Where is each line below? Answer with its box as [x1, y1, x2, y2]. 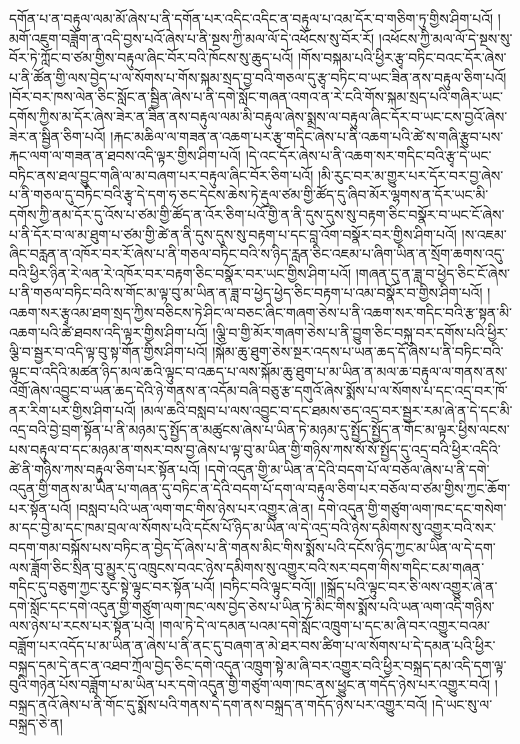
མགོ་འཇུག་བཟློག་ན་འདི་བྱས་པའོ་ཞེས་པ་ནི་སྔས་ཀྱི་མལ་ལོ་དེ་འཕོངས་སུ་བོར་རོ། [9, 27, 375, 48]
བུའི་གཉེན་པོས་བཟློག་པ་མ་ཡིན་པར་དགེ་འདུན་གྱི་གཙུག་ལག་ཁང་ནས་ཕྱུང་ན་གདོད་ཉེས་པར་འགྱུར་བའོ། [9, 674, 491, 695]
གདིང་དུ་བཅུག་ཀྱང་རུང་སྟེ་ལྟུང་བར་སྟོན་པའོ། [9, 576, 216, 597]
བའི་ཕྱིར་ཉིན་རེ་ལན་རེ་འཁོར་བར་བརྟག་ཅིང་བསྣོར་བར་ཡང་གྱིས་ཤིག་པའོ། [9, 262, 352, 283]
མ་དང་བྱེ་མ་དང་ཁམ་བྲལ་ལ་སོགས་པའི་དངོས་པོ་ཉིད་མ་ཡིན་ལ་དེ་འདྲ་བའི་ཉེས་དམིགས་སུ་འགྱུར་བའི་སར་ [9, 517, 496, 538]
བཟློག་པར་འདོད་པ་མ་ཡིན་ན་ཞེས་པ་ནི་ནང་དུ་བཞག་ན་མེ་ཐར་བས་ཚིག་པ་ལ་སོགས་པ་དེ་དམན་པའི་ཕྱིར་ [9, 635, 496, 655]
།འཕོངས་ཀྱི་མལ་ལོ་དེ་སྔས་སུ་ [378, 27, 513, 48]
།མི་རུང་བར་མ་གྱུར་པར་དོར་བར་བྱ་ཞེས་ [317, 164, 504, 185]
